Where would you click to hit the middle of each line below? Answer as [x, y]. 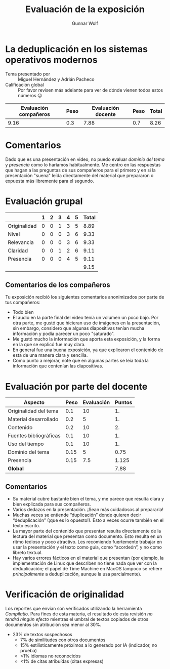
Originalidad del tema [33, 411]
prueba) [28, 651]
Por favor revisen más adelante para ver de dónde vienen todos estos [91, 90]
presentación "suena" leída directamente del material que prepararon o [79, 175]
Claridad [18, 250]
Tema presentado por [28, 74]
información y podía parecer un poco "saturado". [63, 334]
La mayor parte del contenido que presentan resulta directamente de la [87, 531]
